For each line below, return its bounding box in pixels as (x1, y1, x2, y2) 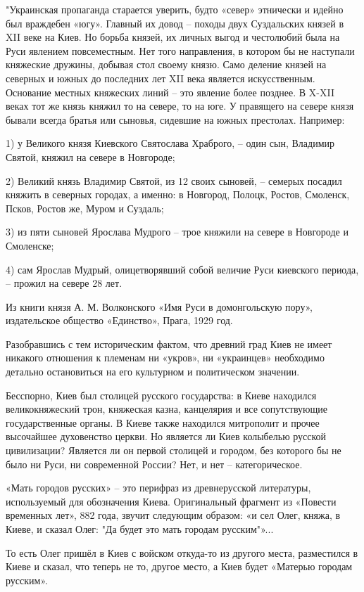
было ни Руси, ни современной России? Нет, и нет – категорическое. (6, 456, 303, 471)
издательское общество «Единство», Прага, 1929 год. (6, 313, 233, 328)
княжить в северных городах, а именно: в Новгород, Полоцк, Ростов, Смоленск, (6, 187, 350, 202)
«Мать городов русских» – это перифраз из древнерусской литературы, (6, 480, 311, 495)
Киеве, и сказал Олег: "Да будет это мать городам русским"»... (6, 522, 274, 536)
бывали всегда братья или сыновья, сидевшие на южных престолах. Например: (6, 112, 345, 127)
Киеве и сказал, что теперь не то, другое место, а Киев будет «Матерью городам (6, 559, 353, 574)
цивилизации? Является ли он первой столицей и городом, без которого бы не (6, 443, 341, 458)
